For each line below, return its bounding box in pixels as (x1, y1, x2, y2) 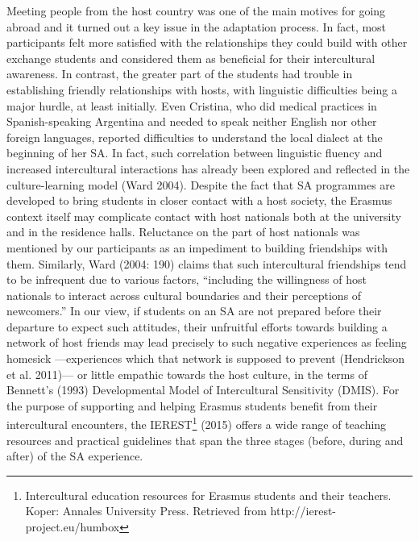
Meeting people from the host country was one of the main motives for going (6, 2, 386, 19)
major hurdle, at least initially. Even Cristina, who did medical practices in (6, 97, 377, 114)
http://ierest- (270, 502, 337, 519)
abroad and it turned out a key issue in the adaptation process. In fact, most (6, 18, 387, 35)
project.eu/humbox (25, 518, 120, 535)
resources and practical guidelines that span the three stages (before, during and (6, 431, 404, 448)
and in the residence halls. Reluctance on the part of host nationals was (6, 223, 360, 240)
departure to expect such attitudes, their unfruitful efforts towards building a (6, 318, 388, 335)
